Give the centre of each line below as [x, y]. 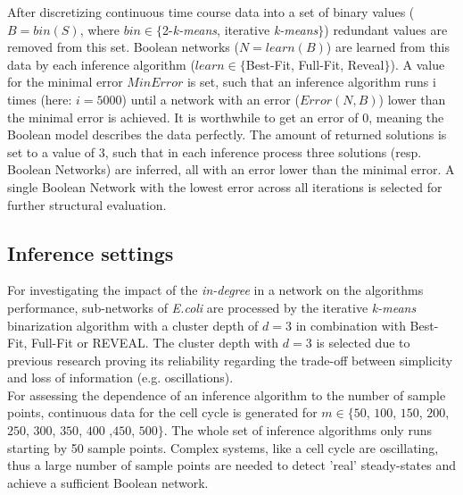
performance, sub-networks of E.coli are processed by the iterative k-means [212, 307]
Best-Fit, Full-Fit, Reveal [315, 64]
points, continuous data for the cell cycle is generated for [162, 412]
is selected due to [363, 343]
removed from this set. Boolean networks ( [123, 47]
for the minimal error [65, 82]
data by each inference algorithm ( [101, 64]
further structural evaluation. [87, 204]
